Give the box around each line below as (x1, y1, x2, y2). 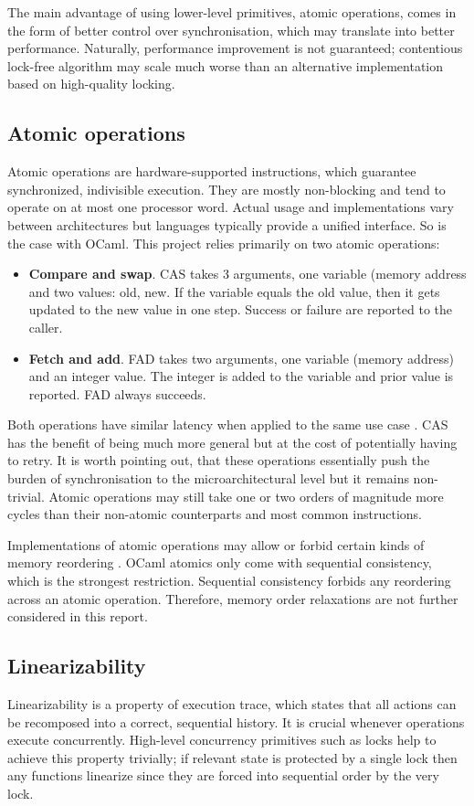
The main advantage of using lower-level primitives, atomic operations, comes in (7, 3, 457, 21)
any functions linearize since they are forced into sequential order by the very (7, 766, 439, 785)
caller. (28, 317, 63, 336)
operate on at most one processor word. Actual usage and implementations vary (7, 197, 454, 217)
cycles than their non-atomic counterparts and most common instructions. (7, 504, 422, 524)
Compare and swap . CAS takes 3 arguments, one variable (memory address (28, 264, 467, 283)
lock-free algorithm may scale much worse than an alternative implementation (7, 56, 444, 75)
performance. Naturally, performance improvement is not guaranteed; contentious (7, 38, 463, 58)
